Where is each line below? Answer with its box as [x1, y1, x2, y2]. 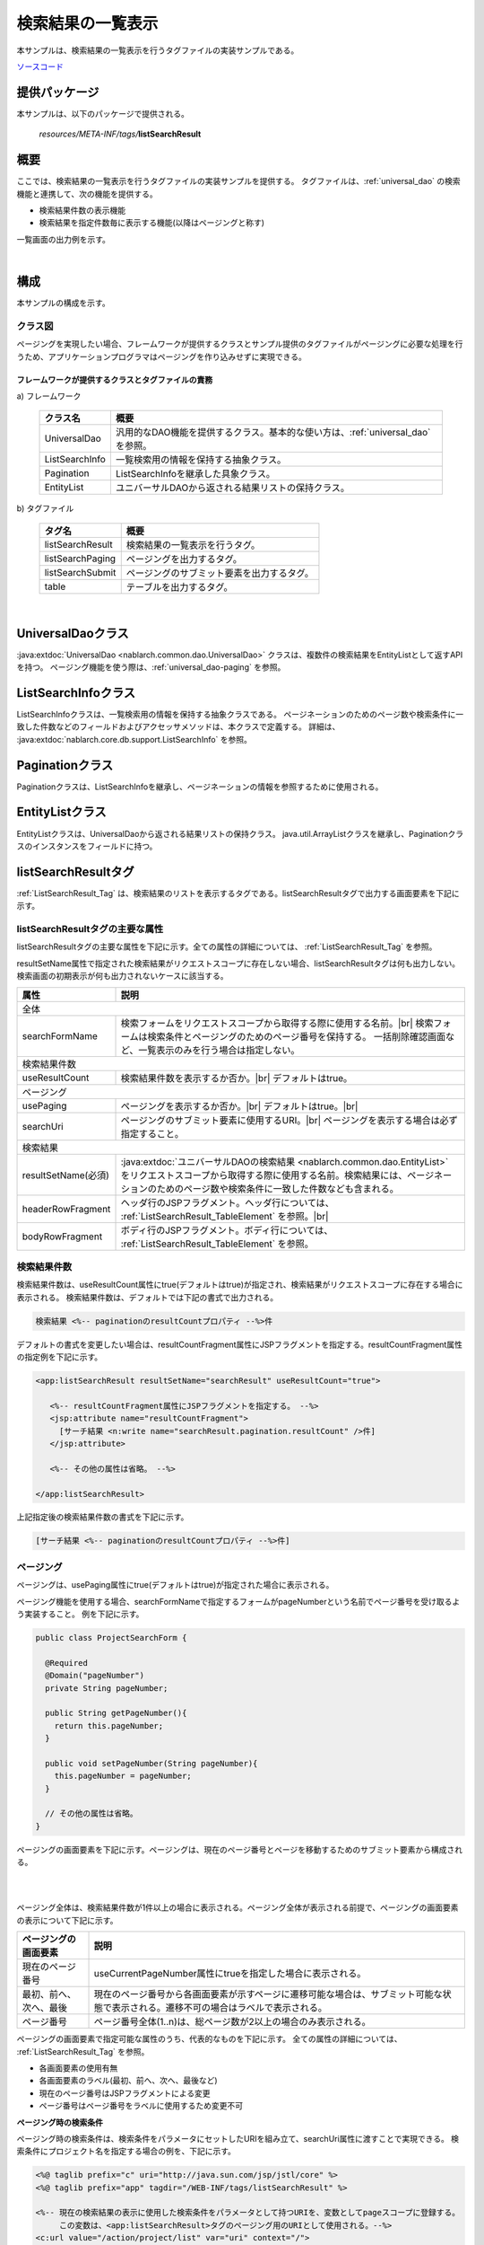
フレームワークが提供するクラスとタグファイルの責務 [16, 374, 213, 385]
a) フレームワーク [16, 391, 82, 401]
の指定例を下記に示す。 [16, 1351, 103, 1362]
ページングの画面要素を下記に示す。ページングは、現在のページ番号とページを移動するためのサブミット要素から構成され [16, 1844, 463, 1854]
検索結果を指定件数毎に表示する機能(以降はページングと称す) [39, 217, 264, 228]
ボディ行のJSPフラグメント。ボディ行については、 [120, 1224, 333, 1237]
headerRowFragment [22, 1202, 111, 1215]
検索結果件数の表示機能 [39, 205, 125, 216]
